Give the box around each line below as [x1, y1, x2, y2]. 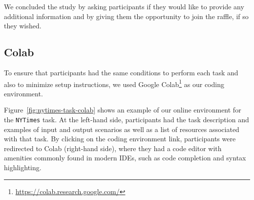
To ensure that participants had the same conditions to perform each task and [4, 67, 238, 77]
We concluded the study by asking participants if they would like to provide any [4, 1, 244, 11]
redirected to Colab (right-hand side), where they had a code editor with [4, 143, 222, 153]
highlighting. [4, 162, 42, 173]
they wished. [4, 21, 42, 31]
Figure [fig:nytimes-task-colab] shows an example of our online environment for [4, 105, 241, 115]
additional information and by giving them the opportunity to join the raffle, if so [4, 11, 249, 21]
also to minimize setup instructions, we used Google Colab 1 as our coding [4, 77, 224, 89]
